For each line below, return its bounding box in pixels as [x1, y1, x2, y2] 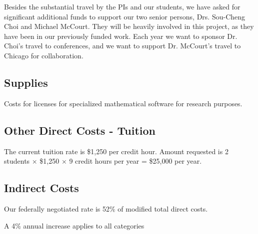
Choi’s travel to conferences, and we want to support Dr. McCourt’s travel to [4, 40, 241, 51]
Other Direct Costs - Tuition [4, 122, 156, 138]
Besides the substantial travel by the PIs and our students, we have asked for [4, 1, 240, 11]
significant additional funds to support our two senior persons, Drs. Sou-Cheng [4, 11, 245, 21]
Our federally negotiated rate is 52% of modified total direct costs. [4, 203, 208, 214]
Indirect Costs [4, 180, 79, 196]
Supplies [4, 74, 48, 90]
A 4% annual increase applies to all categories [4, 220, 144, 231]
